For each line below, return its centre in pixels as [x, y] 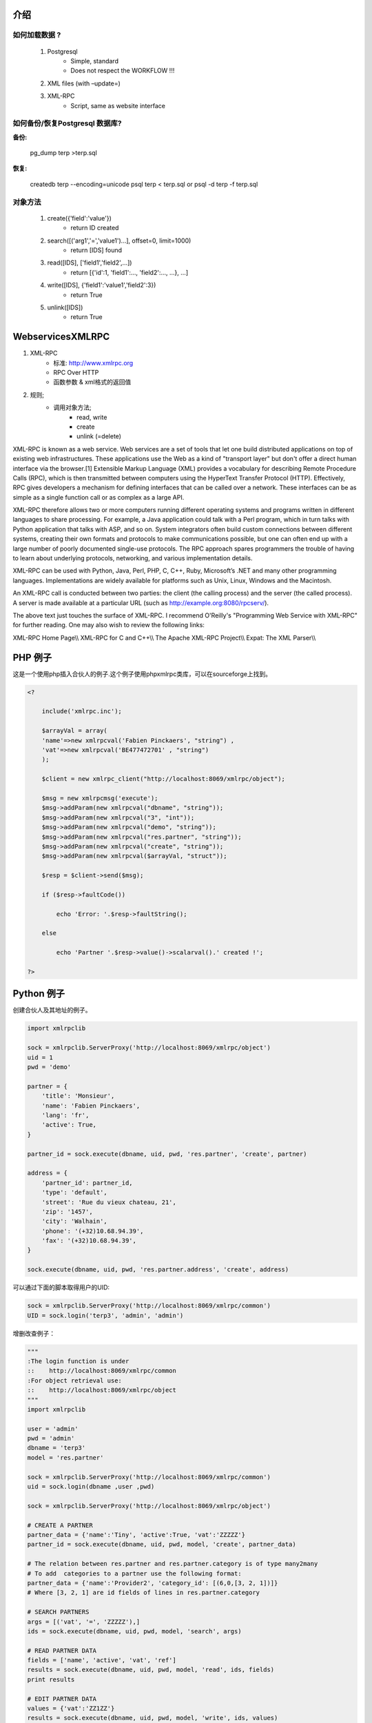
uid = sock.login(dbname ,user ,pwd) [91, 1487]
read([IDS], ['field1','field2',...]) [90, 263]
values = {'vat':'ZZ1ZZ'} [71, 1709]
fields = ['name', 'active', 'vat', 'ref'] [102, 1660]
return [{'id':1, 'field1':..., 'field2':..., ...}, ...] [130, 272]
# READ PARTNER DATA [62, 1650]
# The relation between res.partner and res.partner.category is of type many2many [173, 1564]
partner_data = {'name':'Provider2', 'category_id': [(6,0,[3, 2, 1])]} [153, 1583]
